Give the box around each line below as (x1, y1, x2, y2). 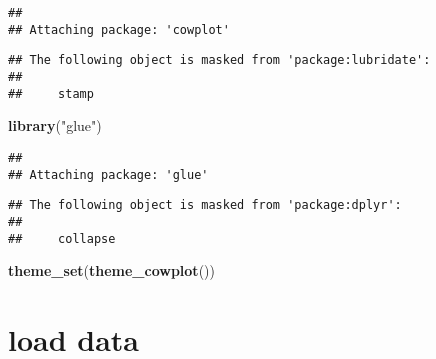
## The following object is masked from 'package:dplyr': (8, 198, 402, 213)
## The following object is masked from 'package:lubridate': (8, 53, 431, 68)
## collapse (8, 231, 116, 246)
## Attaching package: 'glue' (8, 167, 209, 182)
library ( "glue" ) (8, 115, 102, 136)
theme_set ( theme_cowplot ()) (8, 260, 215, 281)
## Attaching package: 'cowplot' (8, 22, 230, 37)
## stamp (8, 86, 94, 101)
